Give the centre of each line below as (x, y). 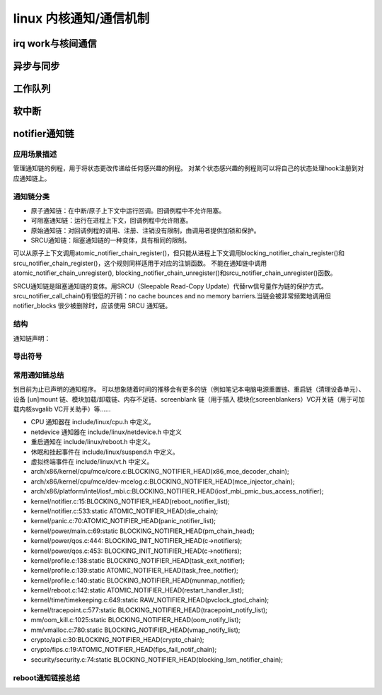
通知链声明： (32, 338)
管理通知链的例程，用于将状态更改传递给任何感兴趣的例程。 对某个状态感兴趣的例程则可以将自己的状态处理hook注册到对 (189, 168)
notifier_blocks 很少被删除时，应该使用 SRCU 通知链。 (92, 306)
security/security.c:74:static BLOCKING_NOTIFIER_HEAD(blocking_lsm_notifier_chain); (157, 659)
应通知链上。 (32, 178)
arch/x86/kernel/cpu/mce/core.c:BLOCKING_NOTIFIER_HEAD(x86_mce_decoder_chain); (160, 472)
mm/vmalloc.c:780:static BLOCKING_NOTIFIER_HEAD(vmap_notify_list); (135, 630)
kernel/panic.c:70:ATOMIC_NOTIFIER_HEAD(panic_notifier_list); (123, 521)
